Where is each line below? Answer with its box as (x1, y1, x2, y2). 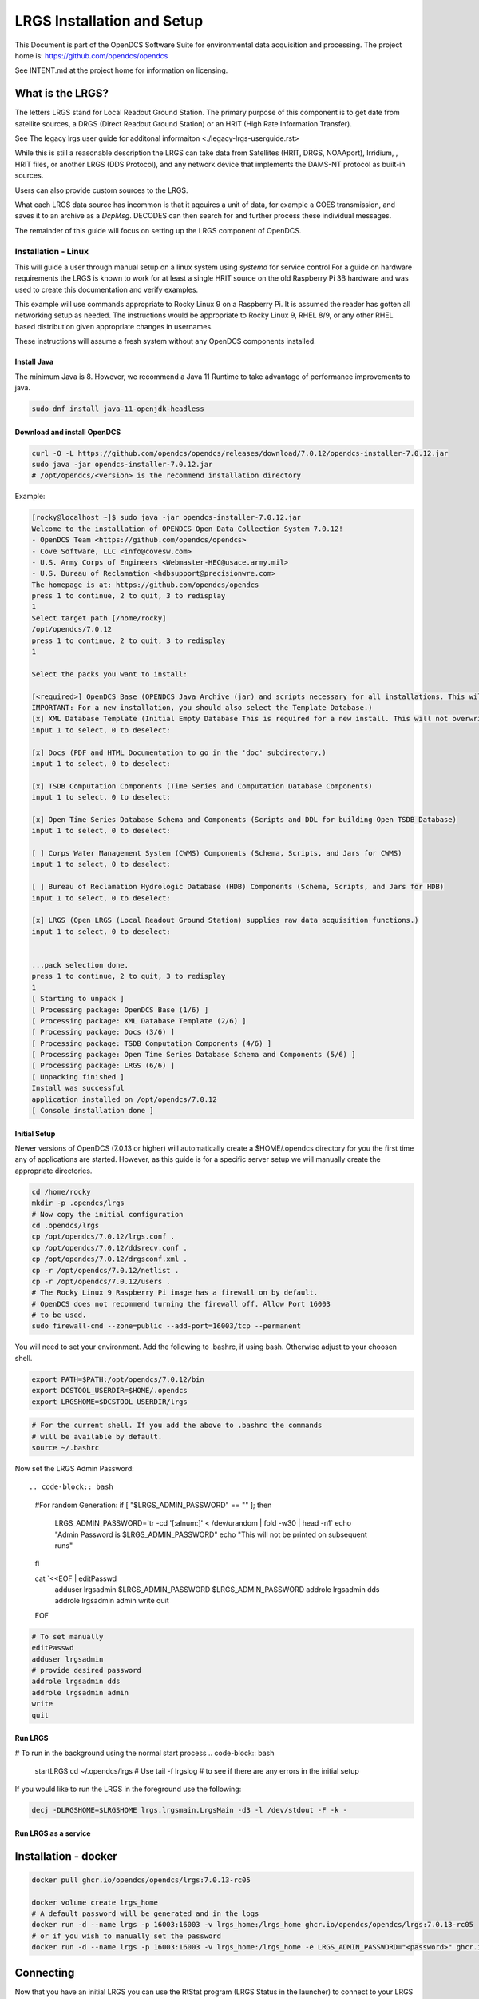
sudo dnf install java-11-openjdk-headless (31, 405, 205, 413)
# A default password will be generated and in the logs (31, 1909, 259, 1918)
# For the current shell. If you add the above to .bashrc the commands (31, 1421, 323, 1430)
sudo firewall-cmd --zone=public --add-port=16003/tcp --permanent (31, 1322, 302, 1331)
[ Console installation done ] (31, 1106, 155, 1115)
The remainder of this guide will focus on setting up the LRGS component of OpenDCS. (14, 225, 302, 235)
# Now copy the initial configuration (31, 1210, 184, 1219)
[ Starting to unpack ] (31, 994, 125, 1003)
